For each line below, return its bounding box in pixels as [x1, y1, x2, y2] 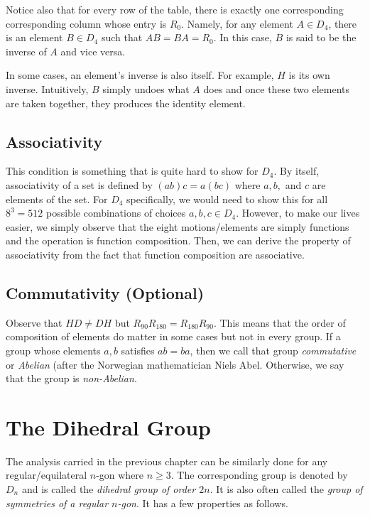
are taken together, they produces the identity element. [6, 95, 246, 110]
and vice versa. [60, 43, 126, 58]
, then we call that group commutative [190, 342, 357, 357]
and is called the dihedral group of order [21, 482, 196, 496]
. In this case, [213, 30, 272, 45]
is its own [288, 67, 330, 82]
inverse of [6, 43, 47, 58]
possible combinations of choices [46, 205, 186, 220]
